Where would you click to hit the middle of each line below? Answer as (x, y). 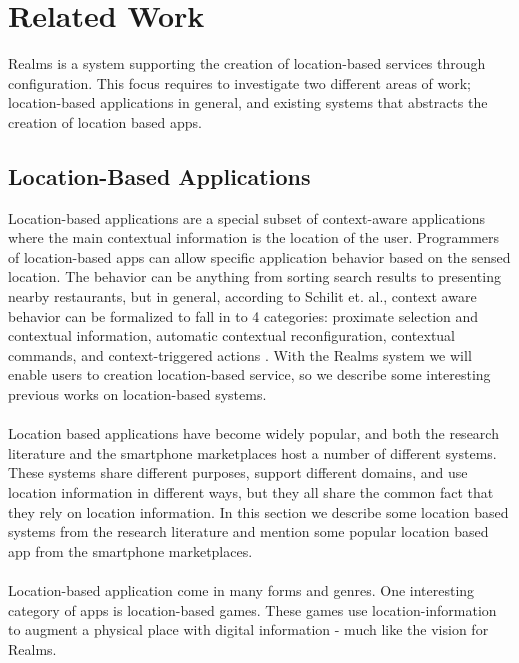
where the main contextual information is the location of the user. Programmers (254, 237)
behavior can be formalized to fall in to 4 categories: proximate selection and (243, 315)
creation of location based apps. (105, 121)
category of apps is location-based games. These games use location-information (252, 609)
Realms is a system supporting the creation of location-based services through (247, 63)
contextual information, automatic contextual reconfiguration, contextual (232, 335)
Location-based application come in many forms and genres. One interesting (241, 589)
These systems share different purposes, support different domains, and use (238, 472)
